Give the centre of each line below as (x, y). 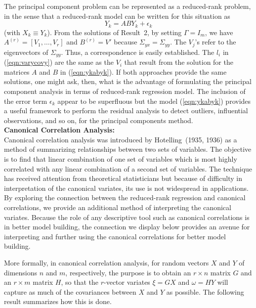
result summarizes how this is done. (58, 301)
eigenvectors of (26, 52)
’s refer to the (215, 42)
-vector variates (127, 282)
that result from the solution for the (179, 62)
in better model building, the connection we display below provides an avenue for (127, 227)
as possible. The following (205, 291)
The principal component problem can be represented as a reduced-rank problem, (128, 6)
